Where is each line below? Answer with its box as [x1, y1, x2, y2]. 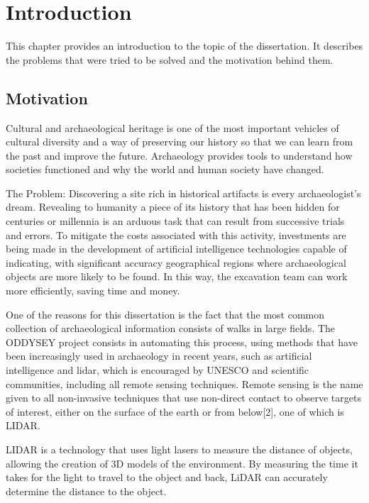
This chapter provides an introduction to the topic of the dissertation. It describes [6, 38, 363, 53]
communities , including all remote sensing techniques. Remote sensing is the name [6, 376, 363, 391]
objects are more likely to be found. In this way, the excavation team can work [6, 269, 348, 284]
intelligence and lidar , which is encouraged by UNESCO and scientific [6, 363, 309, 377]
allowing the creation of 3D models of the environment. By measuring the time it [6, 455, 358, 470]
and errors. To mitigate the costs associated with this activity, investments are [6, 227, 346, 242]
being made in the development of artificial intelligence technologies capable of [6, 241, 347, 256]
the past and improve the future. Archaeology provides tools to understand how [6, 148, 353, 162]
